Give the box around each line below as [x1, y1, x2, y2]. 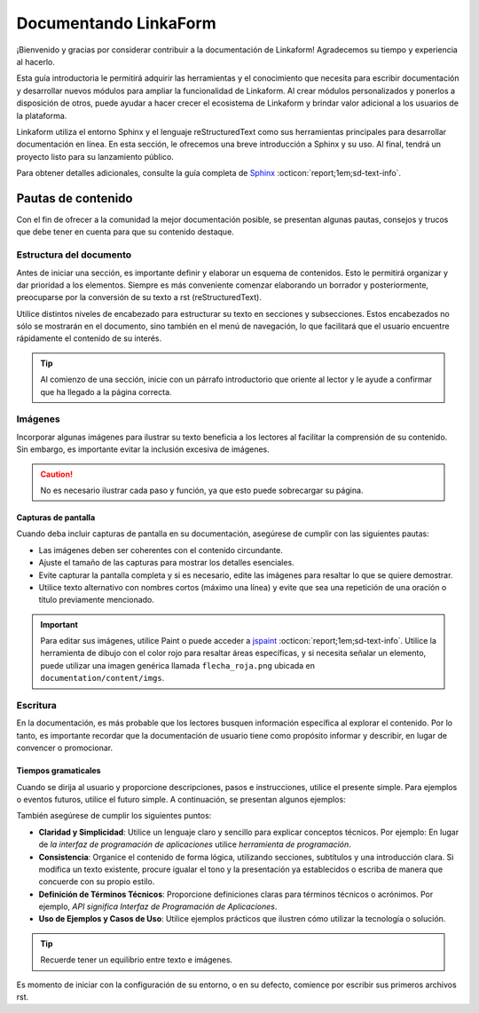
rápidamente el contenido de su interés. [16, 333, 162, 344]
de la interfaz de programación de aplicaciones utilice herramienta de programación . [38, 839, 352, 850]
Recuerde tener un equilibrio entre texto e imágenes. [40, 954, 233, 965]
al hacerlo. [16, 56, 55, 67]
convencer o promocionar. [16, 742, 114, 754]
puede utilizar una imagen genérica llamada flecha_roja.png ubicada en [40, 660, 315, 670]
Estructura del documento [16, 249, 132, 261]
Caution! [40, 469, 74, 479]
